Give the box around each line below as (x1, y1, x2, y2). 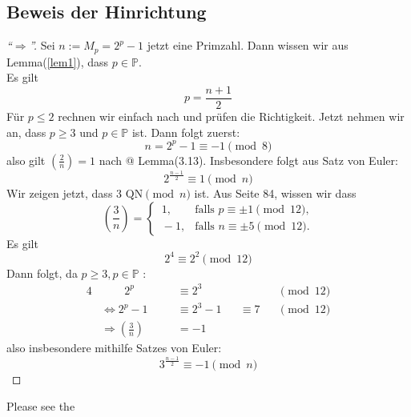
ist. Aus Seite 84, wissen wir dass (194, 184, 357, 201)
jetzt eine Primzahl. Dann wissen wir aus (147, 37, 349, 54)
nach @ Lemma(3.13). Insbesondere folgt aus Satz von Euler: (99, 151, 398, 168)
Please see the (6, 397, 75, 414)
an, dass (6, 123, 46, 140)
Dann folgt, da (6, 264, 78, 281)
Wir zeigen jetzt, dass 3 (6, 184, 123, 201)
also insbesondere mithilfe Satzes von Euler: (6, 339, 222, 356)
